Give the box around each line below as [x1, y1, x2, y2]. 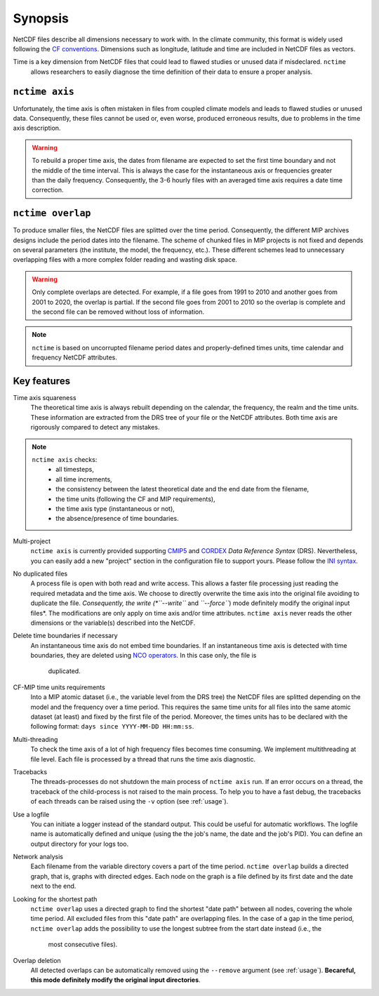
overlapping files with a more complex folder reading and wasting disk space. [13, 255, 238, 264]
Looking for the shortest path [13, 895, 98, 903]
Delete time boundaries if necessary [13, 632, 119, 640]
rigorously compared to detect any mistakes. [30, 423, 160, 432]
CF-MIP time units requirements [13, 683, 105, 691]
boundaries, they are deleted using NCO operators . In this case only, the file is [30, 651, 257, 660]
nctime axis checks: [32, 456, 98, 464]
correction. [32, 186, 64, 194]
